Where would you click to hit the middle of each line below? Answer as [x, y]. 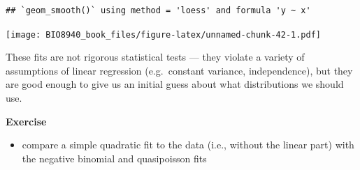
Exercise [26, 121]
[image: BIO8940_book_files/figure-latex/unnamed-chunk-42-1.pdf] [164, 34]
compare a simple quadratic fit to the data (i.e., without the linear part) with [188, 145]
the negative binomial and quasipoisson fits [114, 158]
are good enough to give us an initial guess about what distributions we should [175, 84]
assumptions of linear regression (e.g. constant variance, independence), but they [179, 70]
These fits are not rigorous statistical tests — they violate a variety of [155, 57]
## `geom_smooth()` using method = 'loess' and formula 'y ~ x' [158, 10]
